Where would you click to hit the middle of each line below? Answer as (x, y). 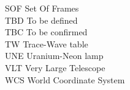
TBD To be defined (41, 20)
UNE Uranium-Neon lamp (54, 56)
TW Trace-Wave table (47, 43)
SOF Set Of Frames (42, 8)
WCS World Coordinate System (65, 79)
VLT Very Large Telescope (55, 67)
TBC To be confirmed (46, 32)
